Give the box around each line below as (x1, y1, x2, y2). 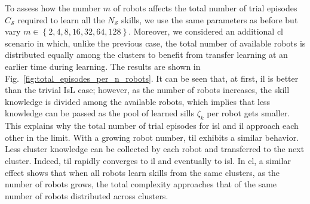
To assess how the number (5, 2, 101, 14)
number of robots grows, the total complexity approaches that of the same (5, 178, 277, 190)
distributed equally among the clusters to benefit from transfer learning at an (5, 48, 288, 61)
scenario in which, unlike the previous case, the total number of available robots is (5, 36, 306, 49)
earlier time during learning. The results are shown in (5, 60, 201, 72)
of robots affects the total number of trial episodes (113, 2, 297, 14)
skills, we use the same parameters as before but (121, 13, 298, 26)
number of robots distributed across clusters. (5, 189, 168, 202)
